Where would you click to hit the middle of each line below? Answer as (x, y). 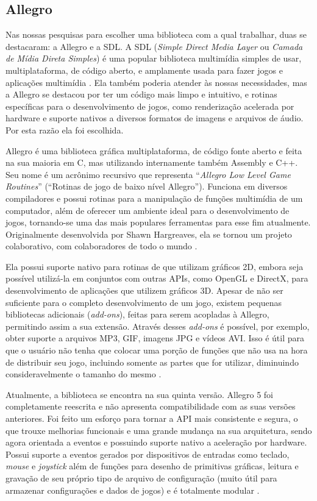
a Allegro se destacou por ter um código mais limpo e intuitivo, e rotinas (141, 94)
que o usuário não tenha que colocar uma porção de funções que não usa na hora (157, 350)
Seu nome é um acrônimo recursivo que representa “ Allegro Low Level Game (148, 174)
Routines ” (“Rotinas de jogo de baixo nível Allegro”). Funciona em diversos (147, 186)
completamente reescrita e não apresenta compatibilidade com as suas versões (151, 406)
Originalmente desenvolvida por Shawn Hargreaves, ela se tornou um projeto (149, 234)
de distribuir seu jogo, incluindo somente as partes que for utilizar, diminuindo (152, 362)
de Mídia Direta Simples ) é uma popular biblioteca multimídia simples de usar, (154, 58)
